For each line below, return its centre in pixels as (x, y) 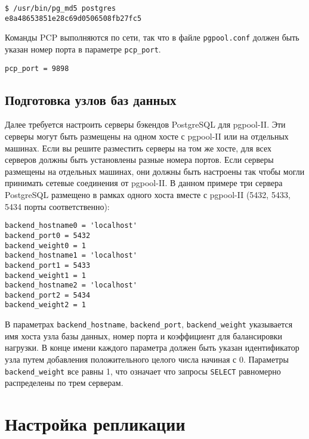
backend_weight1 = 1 (46, 275)
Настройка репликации (95, 424)
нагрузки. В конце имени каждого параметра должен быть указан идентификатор (152, 347)
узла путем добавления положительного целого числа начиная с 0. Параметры (147, 359)
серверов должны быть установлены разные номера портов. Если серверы (139, 160)
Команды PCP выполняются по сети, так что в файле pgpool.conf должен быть (152, 37)
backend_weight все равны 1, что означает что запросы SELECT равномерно (143, 371)
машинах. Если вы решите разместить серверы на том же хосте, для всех (138, 148)
